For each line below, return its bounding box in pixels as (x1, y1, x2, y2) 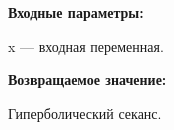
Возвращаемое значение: (8, 69, 167, 90)
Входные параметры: (8, 2, 144, 22)
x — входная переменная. (8, 35, 164, 56)
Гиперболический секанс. (8, 102, 162, 123)
